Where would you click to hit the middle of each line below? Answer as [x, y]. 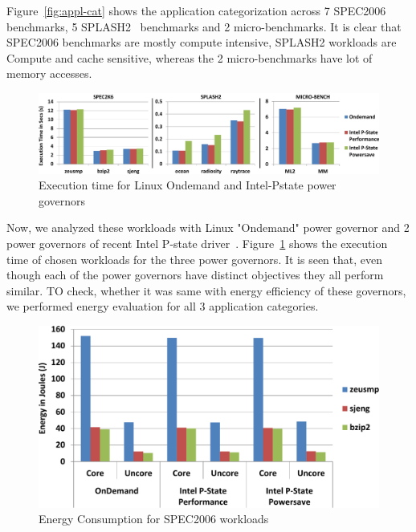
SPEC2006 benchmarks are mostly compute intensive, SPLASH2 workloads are [202, 42]
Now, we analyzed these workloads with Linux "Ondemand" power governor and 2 [208, 227]
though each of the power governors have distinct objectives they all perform [195, 275]
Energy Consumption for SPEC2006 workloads [154, 519]
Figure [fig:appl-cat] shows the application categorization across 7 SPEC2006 [196, 10]
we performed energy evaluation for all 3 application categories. [163, 306]
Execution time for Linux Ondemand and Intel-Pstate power [188, 185]
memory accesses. [49, 73]
